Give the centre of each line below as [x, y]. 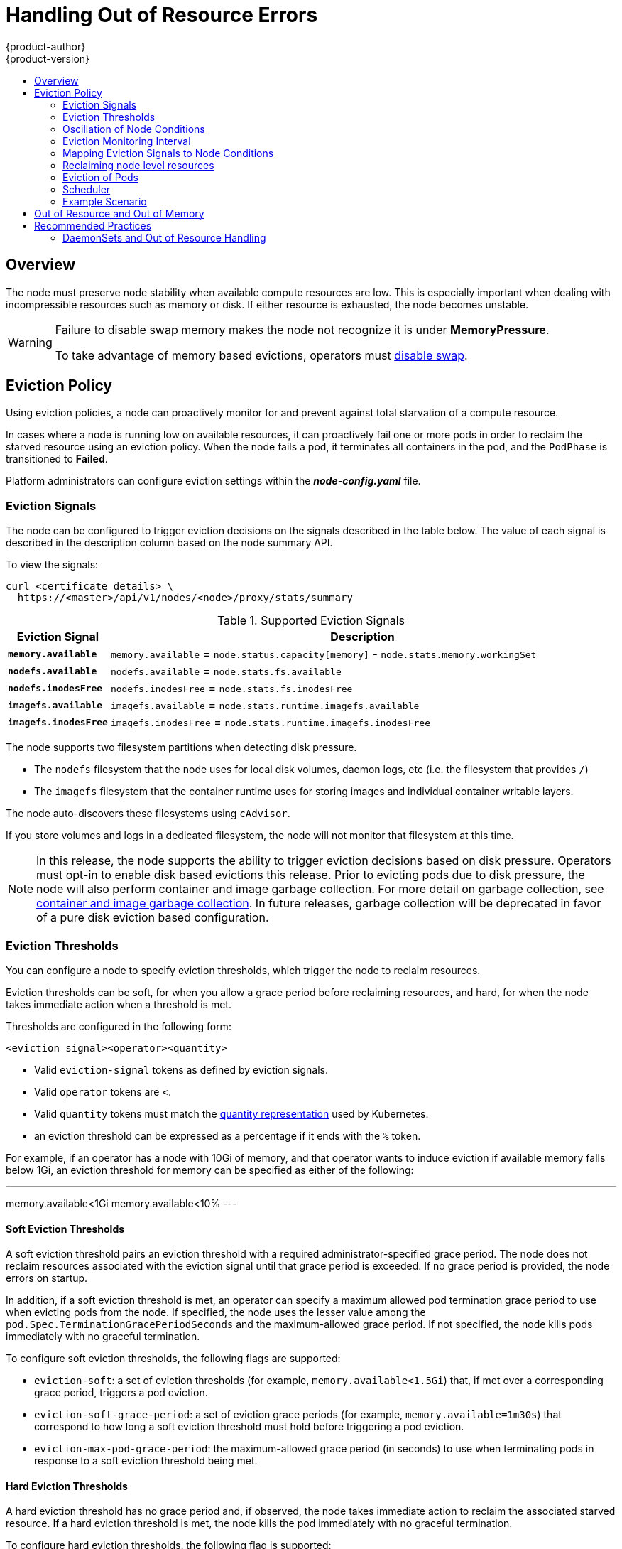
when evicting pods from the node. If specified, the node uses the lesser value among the [216, 1312]
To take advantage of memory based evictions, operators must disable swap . [261, 355]
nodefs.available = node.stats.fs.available [226, 671]
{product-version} [48, 58]
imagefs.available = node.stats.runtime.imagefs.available [265, 705]
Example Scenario [105, 201]
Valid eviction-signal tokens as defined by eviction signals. [181, 1069]
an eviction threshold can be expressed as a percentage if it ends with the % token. [228, 1135]
